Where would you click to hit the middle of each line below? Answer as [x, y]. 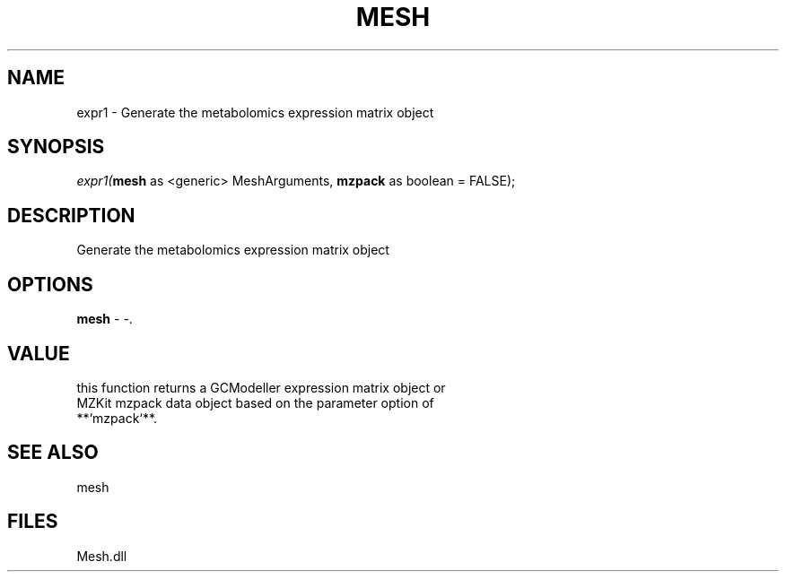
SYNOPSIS [56, 147]
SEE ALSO [53, 453]
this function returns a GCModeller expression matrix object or [261, 387]
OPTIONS [50, 284]
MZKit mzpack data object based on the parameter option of [255, 402]
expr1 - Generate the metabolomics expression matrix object [255, 112]
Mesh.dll [102, 556]
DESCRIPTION [71, 215]
